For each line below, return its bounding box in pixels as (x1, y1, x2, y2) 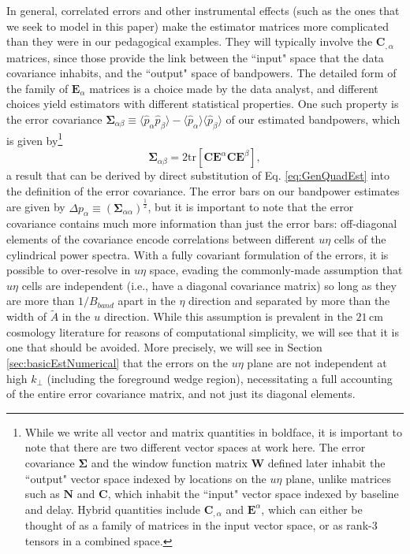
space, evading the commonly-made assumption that (149, 262, 403, 278)
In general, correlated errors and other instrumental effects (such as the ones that (6, 2, 400, 18)
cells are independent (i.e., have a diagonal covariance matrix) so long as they (21, 277, 397, 293)
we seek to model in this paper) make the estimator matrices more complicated (6, 17, 389, 34)
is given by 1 (6, 129, 63, 148)
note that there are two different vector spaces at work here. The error (24, 439, 366, 455)
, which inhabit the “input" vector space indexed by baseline (107, 485, 399, 502)
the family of (6, 80, 69, 96)
